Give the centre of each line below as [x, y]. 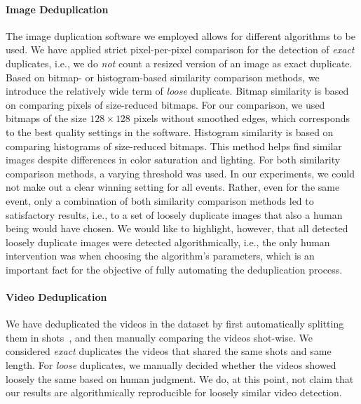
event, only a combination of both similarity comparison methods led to [160, 200]
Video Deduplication [56, 297]
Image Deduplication [57, 9]
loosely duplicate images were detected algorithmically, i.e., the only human [168, 242]
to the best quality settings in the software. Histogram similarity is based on [170, 132]
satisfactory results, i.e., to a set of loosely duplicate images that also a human [174, 214]
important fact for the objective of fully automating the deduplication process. [174, 269]
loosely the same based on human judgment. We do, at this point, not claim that [180, 378]
